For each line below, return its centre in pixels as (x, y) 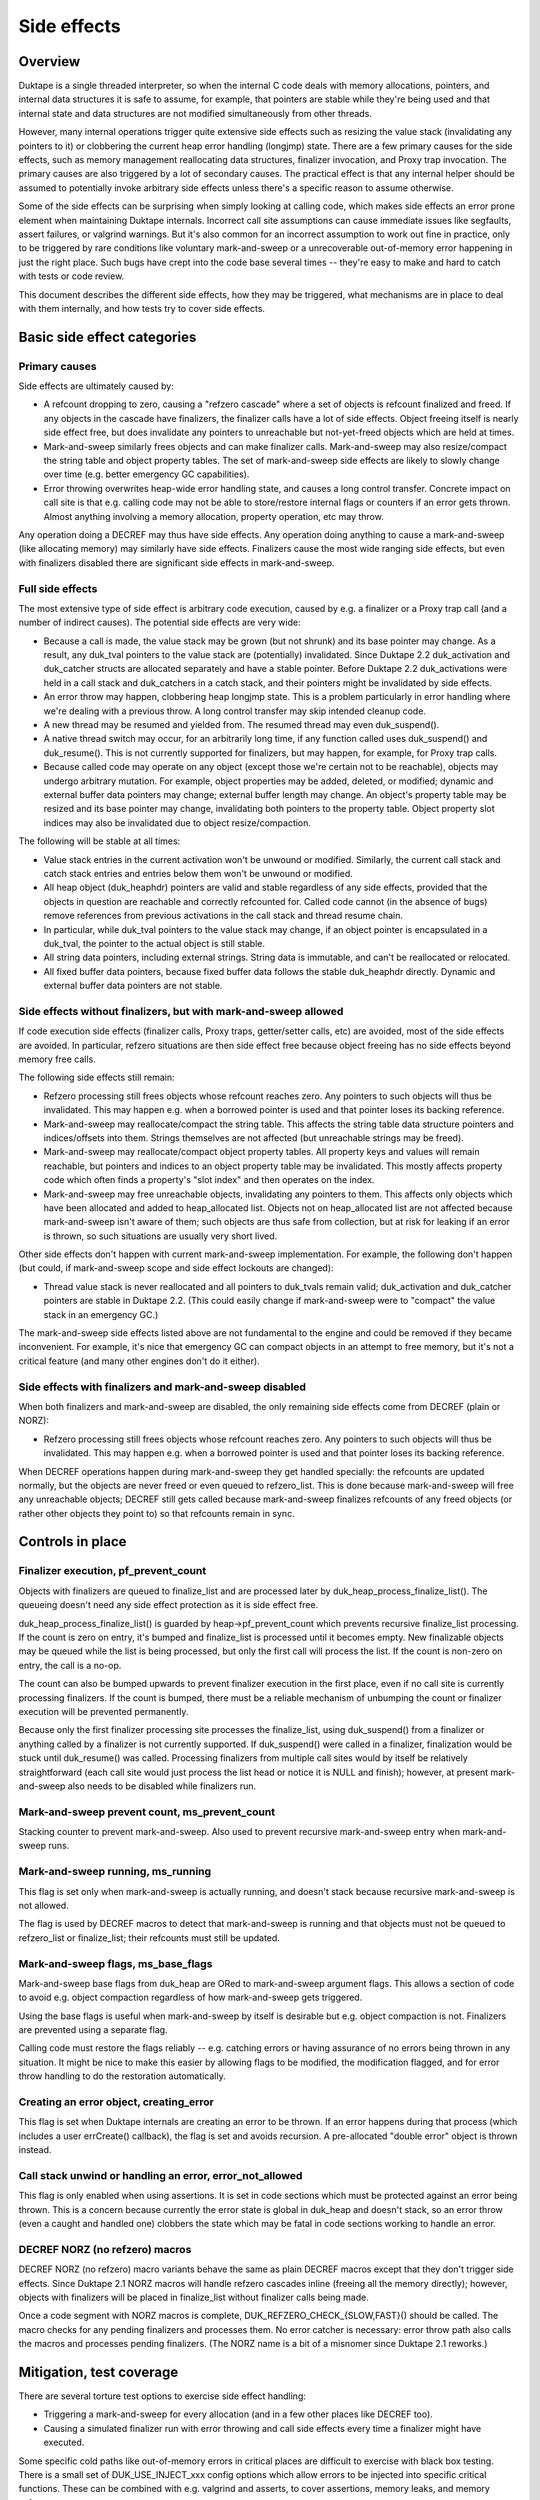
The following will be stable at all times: (99, 841)
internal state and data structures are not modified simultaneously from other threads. (195, 113)
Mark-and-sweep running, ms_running (115, 1872)
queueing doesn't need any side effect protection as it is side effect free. (168, 1605)
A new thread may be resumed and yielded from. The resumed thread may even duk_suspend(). (241, 725)
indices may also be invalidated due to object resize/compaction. (177, 822)
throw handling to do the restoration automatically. (122, 2076)
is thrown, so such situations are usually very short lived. (160, 1236)
